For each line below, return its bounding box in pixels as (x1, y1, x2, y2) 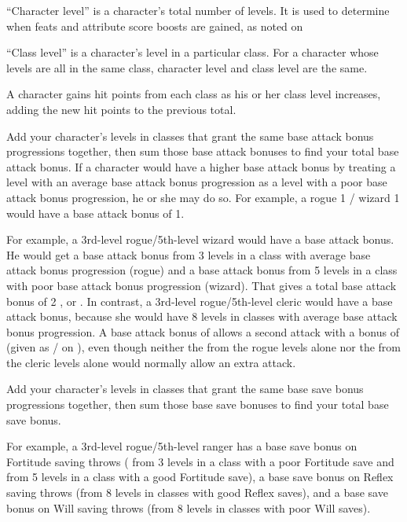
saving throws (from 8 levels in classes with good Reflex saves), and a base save (6, 484, 388, 501)
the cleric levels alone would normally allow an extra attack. (6, 354, 296, 370)
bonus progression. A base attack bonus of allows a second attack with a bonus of (6, 323, 400, 340)
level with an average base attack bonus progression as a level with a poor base (6, 174, 387, 190)
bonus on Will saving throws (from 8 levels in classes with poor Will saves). (6, 499, 371, 516)
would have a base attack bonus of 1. (6, 204, 185, 221)
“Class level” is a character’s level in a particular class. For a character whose (6, 44, 379, 61)
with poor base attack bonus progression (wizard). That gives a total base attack (6, 277, 397, 293)
